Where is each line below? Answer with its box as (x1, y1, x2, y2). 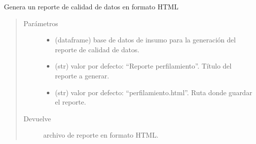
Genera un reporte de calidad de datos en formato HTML (4, 1, 179, 11)
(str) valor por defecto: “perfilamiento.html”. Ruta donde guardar (55, 87, 253, 97)
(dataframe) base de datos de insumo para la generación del (55, 35, 236, 45)
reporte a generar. (55, 70, 110, 80)
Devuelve (23, 113, 51, 123)
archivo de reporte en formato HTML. (43, 130, 159, 140)
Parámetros (23, 18, 58, 28)
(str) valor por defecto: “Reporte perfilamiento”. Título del (55, 61, 232, 71)
